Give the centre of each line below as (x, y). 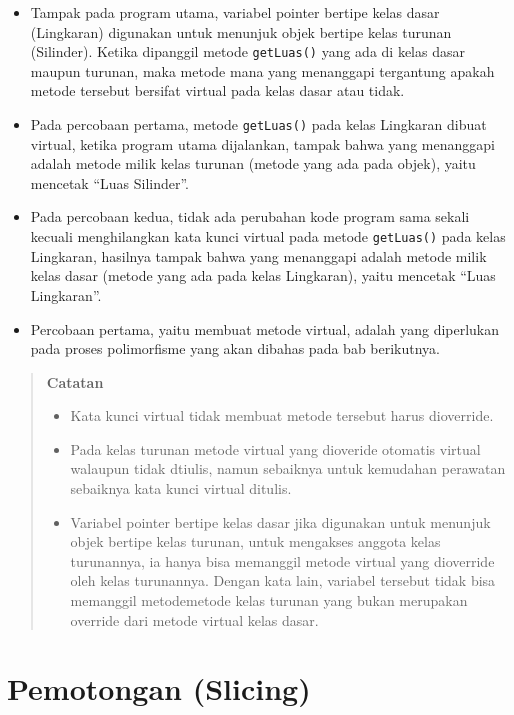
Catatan (75, 381)
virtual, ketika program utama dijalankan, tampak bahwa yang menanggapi (262, 143)
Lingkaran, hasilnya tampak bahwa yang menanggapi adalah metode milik (258, 255)
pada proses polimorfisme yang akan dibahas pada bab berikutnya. (235, 348)
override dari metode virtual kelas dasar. (194, 619)
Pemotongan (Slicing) (159, 688)
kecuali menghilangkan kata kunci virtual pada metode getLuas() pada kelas (268, 236)
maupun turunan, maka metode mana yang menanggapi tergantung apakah (262, 70)
